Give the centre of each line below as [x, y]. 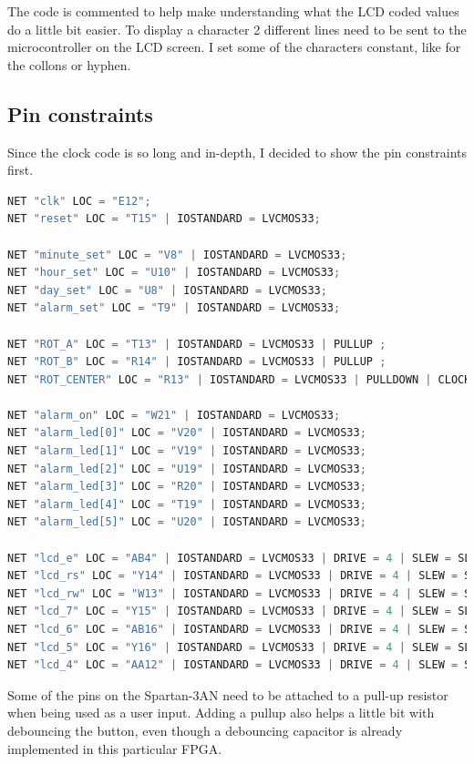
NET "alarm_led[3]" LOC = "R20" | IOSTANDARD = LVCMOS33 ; [187, 487]
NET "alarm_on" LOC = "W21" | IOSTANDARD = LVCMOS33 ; [174, 415]
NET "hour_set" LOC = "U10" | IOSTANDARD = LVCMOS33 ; [174, 273]
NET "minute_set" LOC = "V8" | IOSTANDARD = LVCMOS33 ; [177, 255]
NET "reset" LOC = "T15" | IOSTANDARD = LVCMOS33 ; [164, 219]
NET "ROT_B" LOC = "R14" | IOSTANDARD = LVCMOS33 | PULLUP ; [197, 362]
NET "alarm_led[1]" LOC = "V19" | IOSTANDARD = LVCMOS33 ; [187, 451]
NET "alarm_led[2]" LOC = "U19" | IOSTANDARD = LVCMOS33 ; [187, 469]
